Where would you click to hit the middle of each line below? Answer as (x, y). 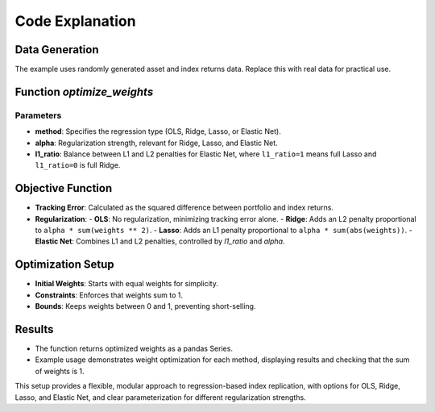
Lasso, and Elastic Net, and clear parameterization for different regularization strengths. (160, 397)
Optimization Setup (64, 265)
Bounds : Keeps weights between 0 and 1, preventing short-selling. (145, 306)
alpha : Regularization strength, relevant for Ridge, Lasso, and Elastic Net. (156, 143)
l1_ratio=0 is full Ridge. (78, 165)
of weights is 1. (60, 371)
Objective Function (64, 188)
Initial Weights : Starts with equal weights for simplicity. (127, 284)
